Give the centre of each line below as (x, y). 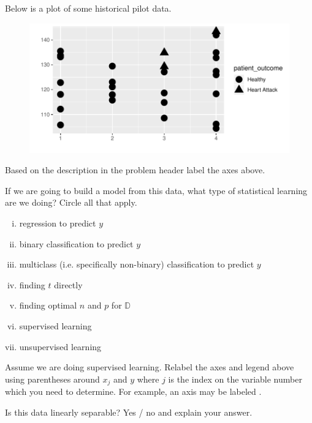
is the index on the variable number (235, 379)
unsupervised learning (60, 346)
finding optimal (48, 305)
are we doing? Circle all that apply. (71, 202)
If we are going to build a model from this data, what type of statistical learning (156, 190)
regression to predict (58, 223)
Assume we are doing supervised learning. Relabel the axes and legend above (150, 367)
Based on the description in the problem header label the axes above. (135, 170)
